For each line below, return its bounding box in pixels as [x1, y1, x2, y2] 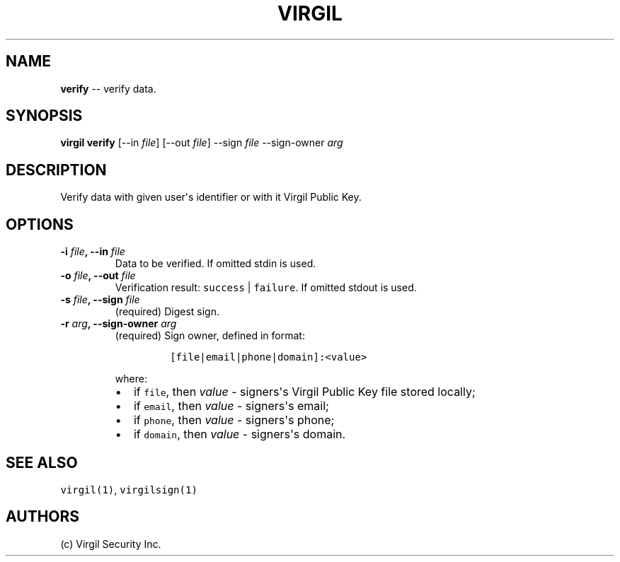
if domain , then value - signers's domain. [133, 427, 346, 442]
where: [115, 373, 147, 385]
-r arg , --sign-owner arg [60, 317, 177, 330]
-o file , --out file [60, 269, 136, 282]
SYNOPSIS [6, 107, 83, 125]
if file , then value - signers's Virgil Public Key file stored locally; [133, 385, 476, 399]
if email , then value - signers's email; [133, 399, 329, 414]
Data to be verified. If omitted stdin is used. [115, 257, 316, 270]
